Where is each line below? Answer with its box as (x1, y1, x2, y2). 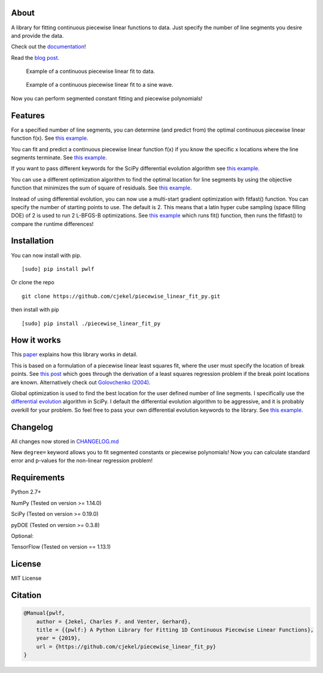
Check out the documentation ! (11, 43, 86, 50)
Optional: (11, 532, 34, 539)
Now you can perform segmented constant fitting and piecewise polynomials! (11, 94, 203, 102)
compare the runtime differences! (11, 220, 94, 227)
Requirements (11, 473, 65, 483)
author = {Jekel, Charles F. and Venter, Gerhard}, (36, 618, 191, 625)
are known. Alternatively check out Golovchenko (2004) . (11, 378, 151, 386)
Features (11, 111, 45, 121)
